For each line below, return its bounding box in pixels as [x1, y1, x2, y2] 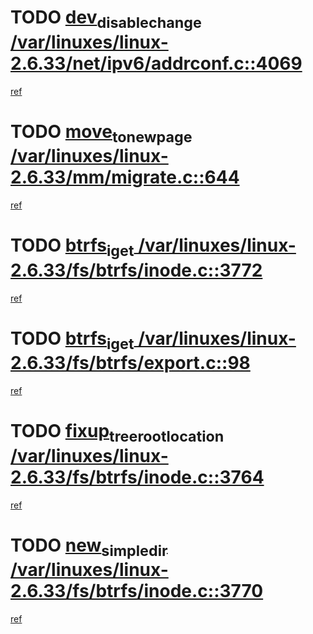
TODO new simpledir [10, 534, 168, 560]
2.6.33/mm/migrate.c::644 [10, 166, 240, 189]
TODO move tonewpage [10, 120, 193, 146]
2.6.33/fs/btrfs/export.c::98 [10, 352, 251, 375]
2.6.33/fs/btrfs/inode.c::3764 [10, 466, 265, 488]
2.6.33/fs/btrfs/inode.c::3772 [10, 259, 263, 281]
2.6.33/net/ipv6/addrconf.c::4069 [10, 52, 303, 75]
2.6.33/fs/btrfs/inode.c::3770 [10, 580, 264, 603]
